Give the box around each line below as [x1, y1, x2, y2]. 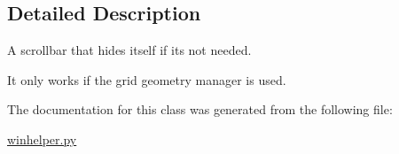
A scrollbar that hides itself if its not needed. [7, 41, 252, 59]
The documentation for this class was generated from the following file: [7, 100, 393, 119]
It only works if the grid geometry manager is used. [7, 70, 286, 89]
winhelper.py [7, 129, 77, 148]
